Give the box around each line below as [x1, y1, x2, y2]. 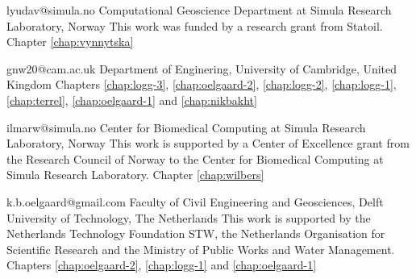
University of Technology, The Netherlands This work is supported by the [6, 209, 371, 226]
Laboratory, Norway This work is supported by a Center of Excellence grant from [6, 135, 410, 152]
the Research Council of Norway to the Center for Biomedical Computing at [6, 150, 384, 167]
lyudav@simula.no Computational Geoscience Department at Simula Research [6, 2, 392, 18]
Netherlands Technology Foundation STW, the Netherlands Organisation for [6, 225, 385, 242]
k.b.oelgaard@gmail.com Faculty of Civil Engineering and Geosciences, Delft [6, 193, 384, 210]
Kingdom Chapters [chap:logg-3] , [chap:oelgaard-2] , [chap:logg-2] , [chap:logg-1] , [6, 76, 397, 93]
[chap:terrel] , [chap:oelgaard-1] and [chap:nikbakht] [6, 91, 257, 108]
